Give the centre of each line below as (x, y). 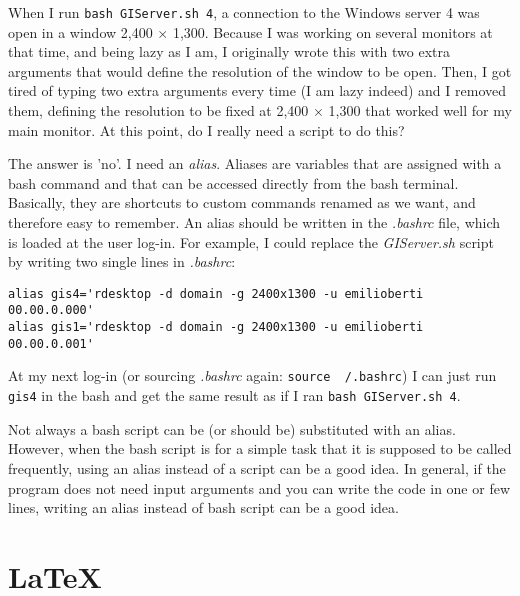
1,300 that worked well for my (420, 110)
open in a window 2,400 (80, 31)
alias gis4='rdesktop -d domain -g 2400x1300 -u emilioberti (216, 293)
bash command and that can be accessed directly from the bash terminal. (233, 182)
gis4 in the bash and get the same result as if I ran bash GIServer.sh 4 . (234, 395)
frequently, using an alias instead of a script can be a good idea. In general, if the (257, 467)
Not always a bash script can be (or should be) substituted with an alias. (232, 428)
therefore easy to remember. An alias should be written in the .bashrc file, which (254, 222)
